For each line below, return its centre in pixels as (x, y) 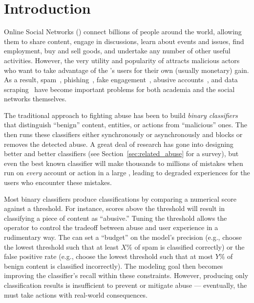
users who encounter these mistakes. (58, 182)
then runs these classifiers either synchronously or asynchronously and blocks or (123, 134)
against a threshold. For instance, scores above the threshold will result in (115, 208)
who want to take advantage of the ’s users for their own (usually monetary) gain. (127, 70)
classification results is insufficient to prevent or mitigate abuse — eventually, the (126, 285)
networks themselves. (35, 99)
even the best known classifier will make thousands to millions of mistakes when (124, 163)
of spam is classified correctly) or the (190, 246)
